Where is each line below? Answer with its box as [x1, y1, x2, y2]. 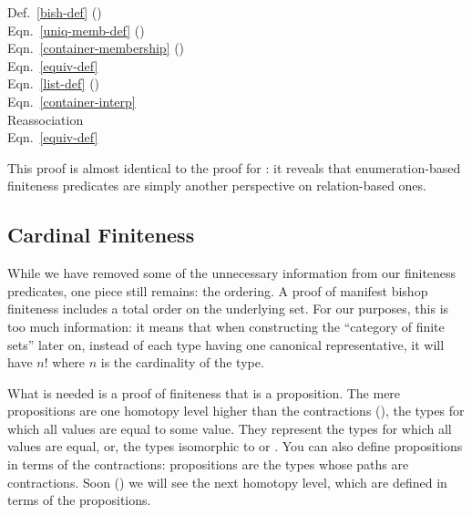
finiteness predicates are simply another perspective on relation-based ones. [7, 176, 426, 195]
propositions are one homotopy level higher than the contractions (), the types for [7, 401, 465, 420]
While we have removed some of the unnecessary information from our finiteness [7, 263, 457, 283]
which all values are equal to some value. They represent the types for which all [7, 418, 452, 438]
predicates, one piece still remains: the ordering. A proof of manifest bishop [7, 281, 428, 300]
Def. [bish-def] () [7, 3, 102, 21]
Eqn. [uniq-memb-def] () [7, 20, 145, 39]
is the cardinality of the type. [100, 353, 264, 372]
